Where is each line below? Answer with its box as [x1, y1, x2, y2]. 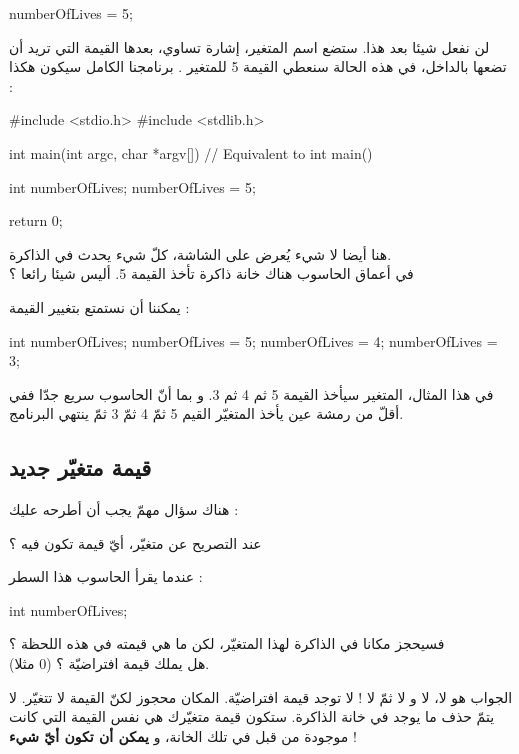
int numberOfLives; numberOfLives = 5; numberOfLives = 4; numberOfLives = [9, 330, 498, 351]
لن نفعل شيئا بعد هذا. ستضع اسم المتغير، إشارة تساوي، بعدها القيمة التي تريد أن [9, 36, 490, 57]
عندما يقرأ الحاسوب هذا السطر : [9, 566, 203, 587]
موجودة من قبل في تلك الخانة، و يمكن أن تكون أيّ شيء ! [9, 725, 357, 746]
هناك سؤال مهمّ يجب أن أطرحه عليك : [9, 499, 239, 520]
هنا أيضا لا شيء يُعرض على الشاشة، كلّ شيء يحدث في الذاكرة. [9, 243, 392, 264]
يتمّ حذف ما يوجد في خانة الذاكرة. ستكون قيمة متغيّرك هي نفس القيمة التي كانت [9, 706, 495, 727]
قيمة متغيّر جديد [9, 452, 152, 483]
